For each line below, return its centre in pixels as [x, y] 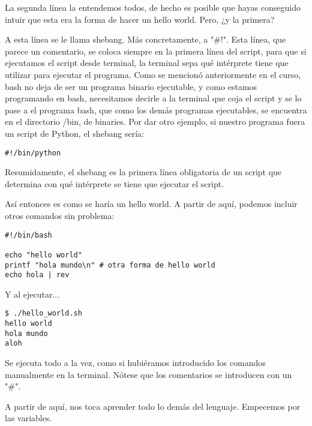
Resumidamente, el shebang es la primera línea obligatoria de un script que [143, 172]
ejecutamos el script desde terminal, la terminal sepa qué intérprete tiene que [147, 63]
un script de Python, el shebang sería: [74, 133]
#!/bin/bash [28, 235]
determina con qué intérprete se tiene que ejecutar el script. [115, 183]
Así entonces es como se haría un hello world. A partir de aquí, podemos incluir [151, 204]
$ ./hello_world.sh [43, 313]
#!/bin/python [33, 153]
